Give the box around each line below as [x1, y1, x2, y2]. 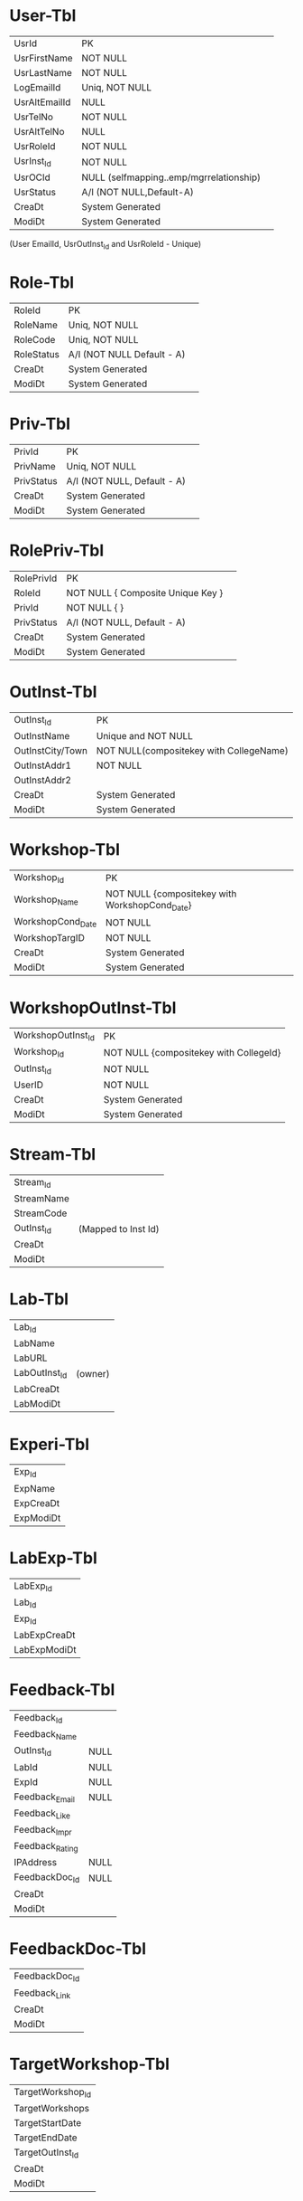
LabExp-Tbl [9, 1548, 97, 1568]
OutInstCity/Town [14, 744, 88, 756]
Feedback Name [14, 1728, 78, 1742]
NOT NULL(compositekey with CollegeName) [96, 744, 289, 756]
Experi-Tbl [9, 1434, 90, 1455]
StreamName [14, 1191, 70, 1204]
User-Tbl [9, 5, 77, 26]
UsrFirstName [14, 52, 74, 64]
